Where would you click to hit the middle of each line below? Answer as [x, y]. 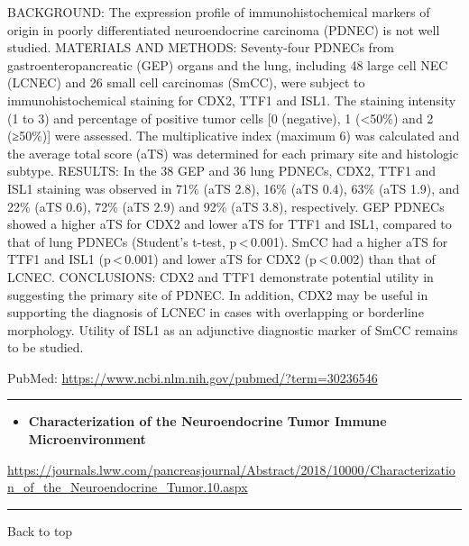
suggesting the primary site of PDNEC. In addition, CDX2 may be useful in [218, 294]
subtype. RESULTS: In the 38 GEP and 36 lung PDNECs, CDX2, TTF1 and [222, 171]
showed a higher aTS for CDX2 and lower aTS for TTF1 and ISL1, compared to [230, 224]
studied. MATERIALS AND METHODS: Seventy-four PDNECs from [201, 47]
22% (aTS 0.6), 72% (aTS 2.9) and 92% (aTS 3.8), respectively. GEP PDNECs [226, 206]
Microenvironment [87, 439]
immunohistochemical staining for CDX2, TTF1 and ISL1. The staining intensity [232, 100]
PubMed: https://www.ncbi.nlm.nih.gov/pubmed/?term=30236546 [193, 377]
